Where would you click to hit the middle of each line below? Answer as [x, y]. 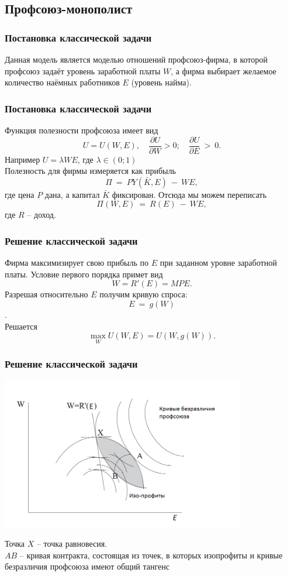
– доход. [42, 215]
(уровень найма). [161, 82]
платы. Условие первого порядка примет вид [84, 274]
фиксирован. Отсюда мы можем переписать [189, 194]
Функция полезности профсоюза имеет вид [82, 130]
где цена [20, 194]
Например [23, 159]
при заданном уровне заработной [218, 263]
